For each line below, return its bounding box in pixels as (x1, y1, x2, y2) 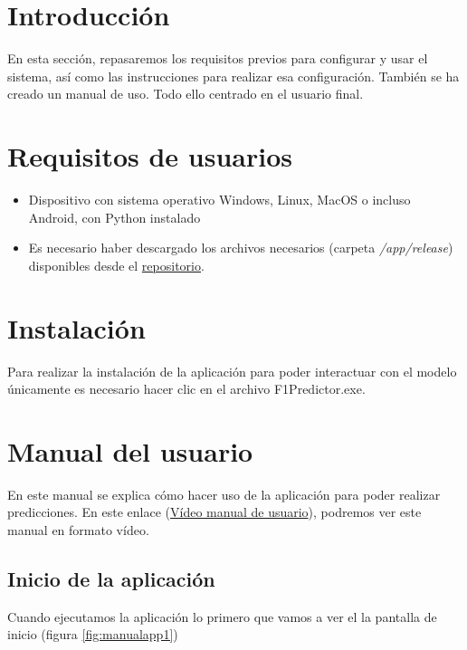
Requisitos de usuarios (7, 138, 292, 175)
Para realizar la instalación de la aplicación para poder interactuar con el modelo (7, 361, 457, 380)
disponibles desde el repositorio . (28, 255, 205, 274)
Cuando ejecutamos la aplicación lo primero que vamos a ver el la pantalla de (7, 607, 437, 626)
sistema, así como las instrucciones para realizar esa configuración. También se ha (7, 66, 460, 85)
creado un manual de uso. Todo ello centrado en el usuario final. (7, 84, 364, 103)
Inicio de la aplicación (7, 565, 215, 593)
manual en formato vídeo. (7, 521, 149, 540)
